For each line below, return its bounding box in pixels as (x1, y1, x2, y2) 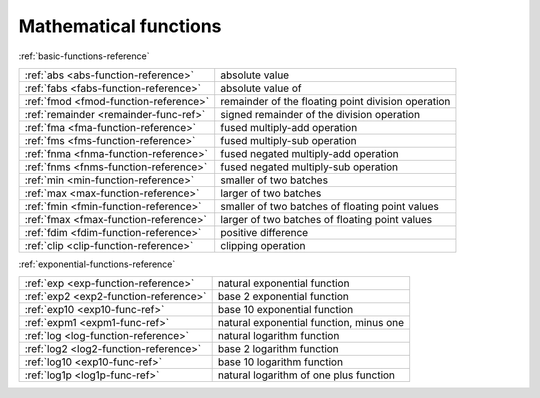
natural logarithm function (217, 329, 340, 343)
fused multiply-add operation (220, 120, 358, 134)
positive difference (220, 225, 309, 239)
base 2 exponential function (217, 290, 350, 304)
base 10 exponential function (217, 303, 354, 317)
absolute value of (220, 81, 302, 95)
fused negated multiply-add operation (220, 146, 399, 160)
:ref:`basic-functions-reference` (18, 50, 150, 62)
